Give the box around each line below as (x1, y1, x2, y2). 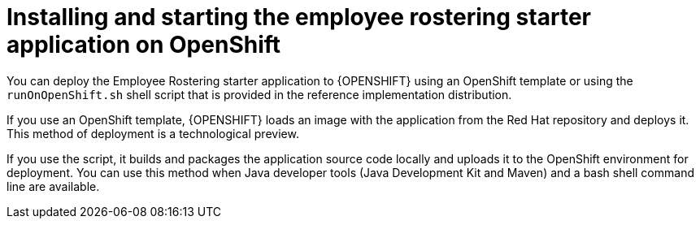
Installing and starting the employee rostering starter (7, 3, 591, 31)
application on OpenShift (7, 31, 281, 58)
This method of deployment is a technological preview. (7, 126, 299, 141)
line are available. (7, 179, 100, 193)
